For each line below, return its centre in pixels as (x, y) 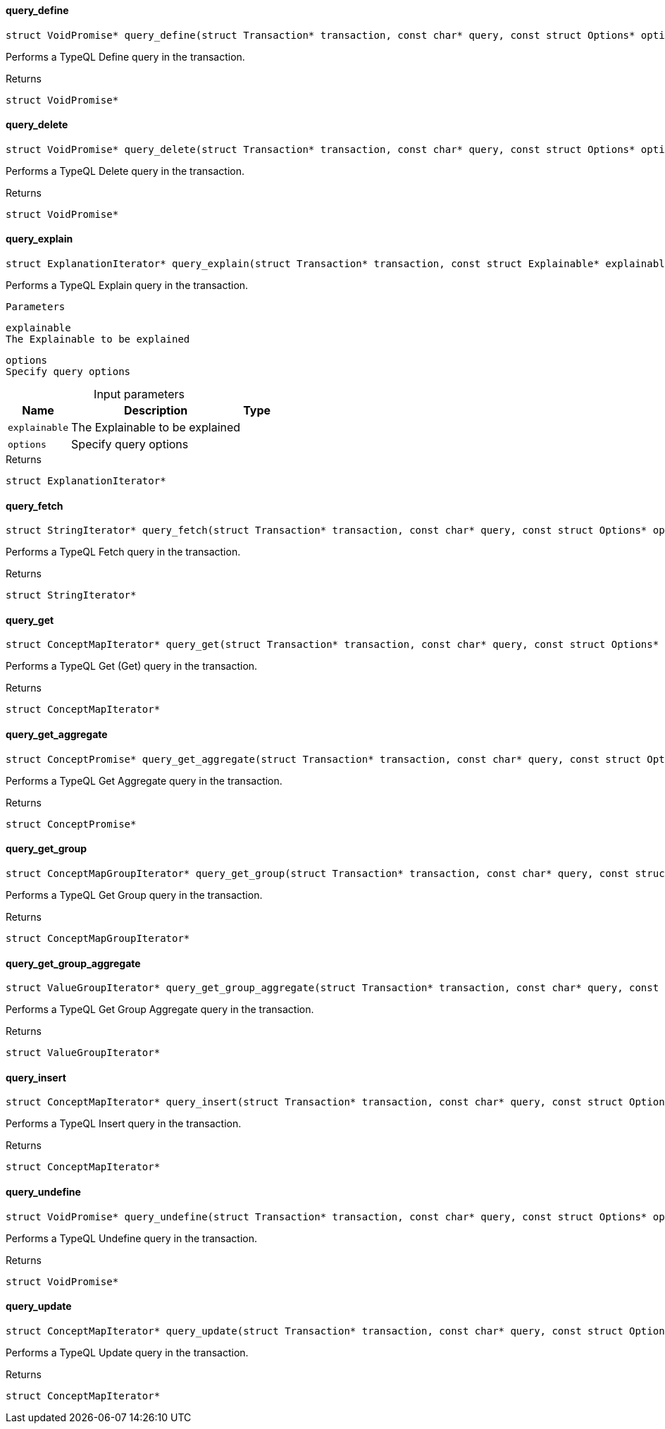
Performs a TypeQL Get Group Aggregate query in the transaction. (160, 1010)
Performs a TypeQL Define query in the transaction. (125, 56)
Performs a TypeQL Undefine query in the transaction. (132, 1238)
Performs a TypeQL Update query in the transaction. (127, 1352)
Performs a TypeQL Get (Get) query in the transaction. (132, 666)
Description (156, 411)
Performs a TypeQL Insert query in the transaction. (124, 1124)
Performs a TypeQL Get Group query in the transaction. (134, 895)
